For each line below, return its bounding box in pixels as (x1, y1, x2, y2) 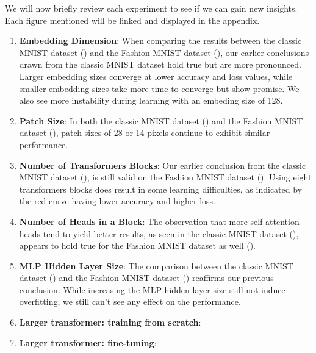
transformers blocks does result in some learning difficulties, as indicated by (19, 182, 302, 195)
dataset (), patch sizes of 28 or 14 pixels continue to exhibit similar (19, 126, 270, 139)
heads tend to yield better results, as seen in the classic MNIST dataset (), (19, 227, 299, 240)
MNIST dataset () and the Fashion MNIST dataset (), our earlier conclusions (19, 46, 309, 59)
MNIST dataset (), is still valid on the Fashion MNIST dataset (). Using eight (19, 171, 312, 184)
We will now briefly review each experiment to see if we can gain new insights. (5, 2, 298, 14)
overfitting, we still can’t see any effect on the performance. (19, 295, 241, 308)
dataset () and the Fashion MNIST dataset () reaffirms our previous (19, 271, 274, 284)
